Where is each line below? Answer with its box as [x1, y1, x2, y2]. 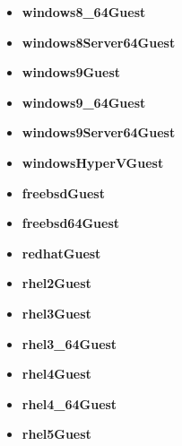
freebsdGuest [22, 183, 105, 202]
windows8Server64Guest [22, 32, 176, 51]
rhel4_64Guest [22, 394, 117, 413]
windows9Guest [22, 63, 121, 82]
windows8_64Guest [22, 3, 146, 21]
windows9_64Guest [22, 92, 146, 111]
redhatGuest [22, 243, 101, 262]
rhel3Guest [22, 303, 91, 322]
